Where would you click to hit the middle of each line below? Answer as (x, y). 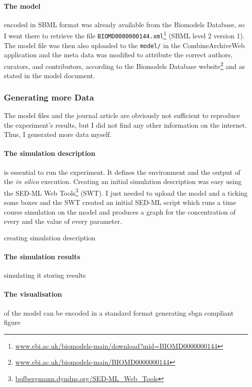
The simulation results (42, 256)
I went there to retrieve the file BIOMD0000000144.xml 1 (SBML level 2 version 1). (124, 35)
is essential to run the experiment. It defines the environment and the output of (122, 172)
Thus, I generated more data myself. (58, 134)
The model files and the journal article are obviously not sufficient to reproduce (122, 115)
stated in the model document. (49, 76)
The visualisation (33, 294)
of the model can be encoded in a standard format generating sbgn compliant (119, 312)
